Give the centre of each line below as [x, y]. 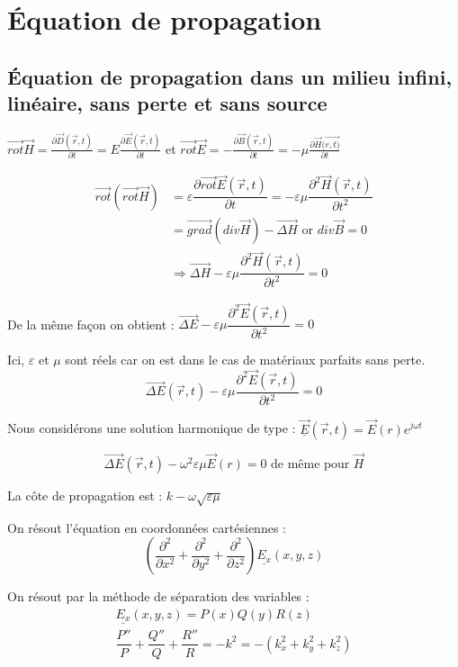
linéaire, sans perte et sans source [167, 103]
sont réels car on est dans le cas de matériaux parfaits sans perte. [245, 360]
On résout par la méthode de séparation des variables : [158, 596]
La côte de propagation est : [85, 495]
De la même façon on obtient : [91, 324]
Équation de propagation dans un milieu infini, [230, 76]
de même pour [310, 464]
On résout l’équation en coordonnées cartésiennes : [147, 527]
